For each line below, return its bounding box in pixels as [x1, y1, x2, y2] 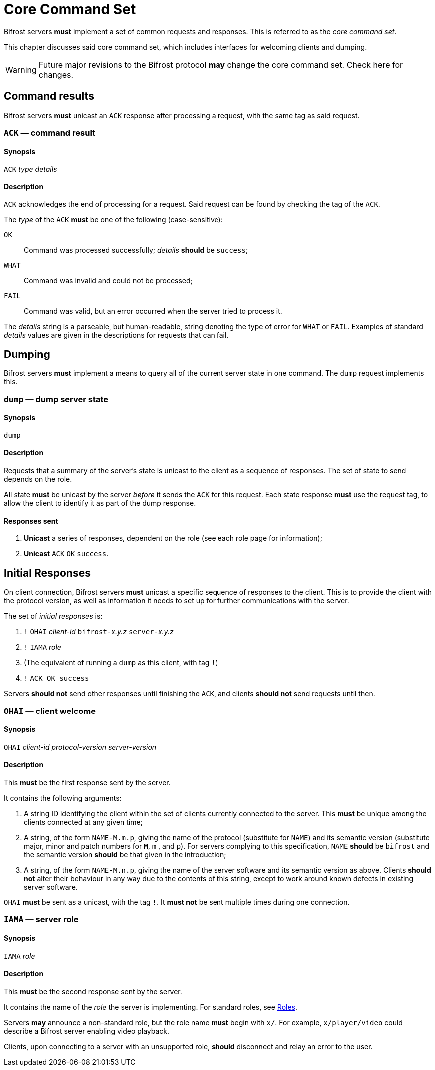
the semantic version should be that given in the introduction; [24, 850, 226, 859]
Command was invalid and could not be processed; [24, 276, 193, 285]
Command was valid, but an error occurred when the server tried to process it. [24, 307, 282, 316]
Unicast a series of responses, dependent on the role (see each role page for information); [24, 534, 322, 543]
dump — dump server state [4, 394, 109, 404]
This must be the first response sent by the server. [4, 778, 171, 787]
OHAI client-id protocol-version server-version [4, 742, 157, 751]
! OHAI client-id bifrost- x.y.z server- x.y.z [24, 627, 174, 636]
